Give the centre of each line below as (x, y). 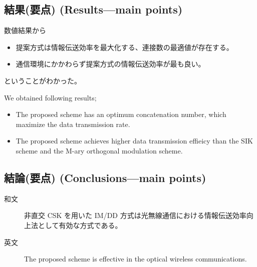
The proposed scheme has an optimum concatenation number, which (121, 114)
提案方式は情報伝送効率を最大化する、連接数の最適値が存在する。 (124, 47)
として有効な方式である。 (80, 225)
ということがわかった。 (43, 80)
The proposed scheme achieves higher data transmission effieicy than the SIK (134, 141)
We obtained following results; (50, 97)
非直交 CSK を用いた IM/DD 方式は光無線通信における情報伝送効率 (135, 215)
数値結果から (25, 30)
